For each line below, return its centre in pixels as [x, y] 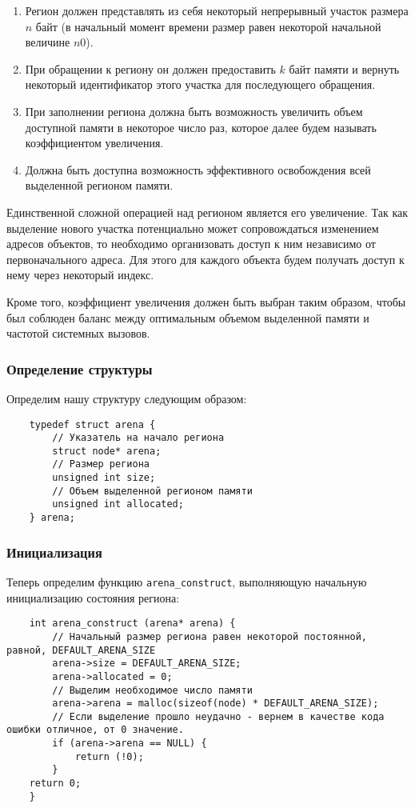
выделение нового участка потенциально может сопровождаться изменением [193, 228]
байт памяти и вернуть [344, 68]
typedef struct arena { [92, 424]
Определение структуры [80, 368]
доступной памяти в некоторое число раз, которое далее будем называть [201, 127]
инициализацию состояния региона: [93, 597]
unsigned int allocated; [118, 504]
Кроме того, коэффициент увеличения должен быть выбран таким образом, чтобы [206, 301]
